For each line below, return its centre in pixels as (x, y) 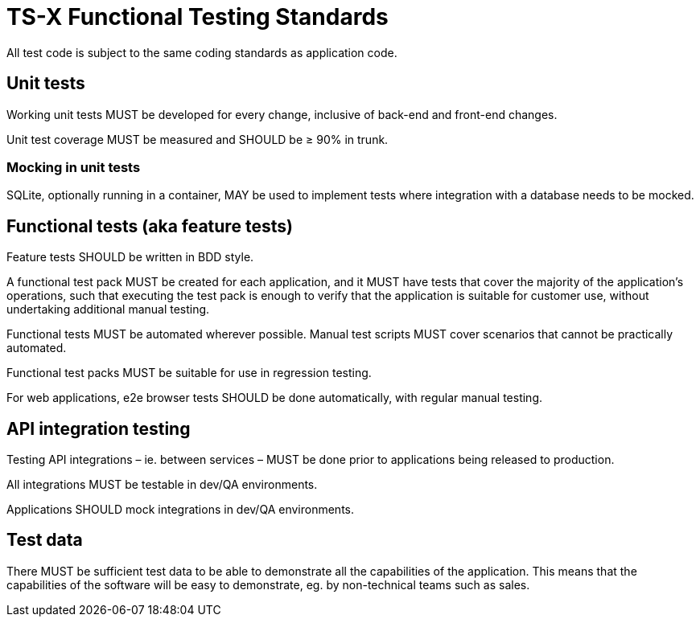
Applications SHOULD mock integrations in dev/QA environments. (180, 510)
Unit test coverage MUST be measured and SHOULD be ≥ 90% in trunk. (198, 139)
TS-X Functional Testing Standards (198, 17)
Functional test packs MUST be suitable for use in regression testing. (189, 373)
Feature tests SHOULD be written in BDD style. (130, 257)
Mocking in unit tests (74, 167)
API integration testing (99, 428)
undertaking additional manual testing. (108, 309)
